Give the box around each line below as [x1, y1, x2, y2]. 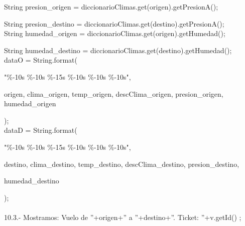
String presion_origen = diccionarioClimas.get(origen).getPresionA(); [4, 2, 218, 12]
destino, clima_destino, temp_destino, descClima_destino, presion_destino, [4, 158, 239, 169]
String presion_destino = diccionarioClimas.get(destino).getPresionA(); [4, 18, 224, 29]
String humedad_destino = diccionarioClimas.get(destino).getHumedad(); [4, 45, 232, 55]
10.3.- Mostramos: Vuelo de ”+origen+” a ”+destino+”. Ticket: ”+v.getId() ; [4, 211, 241, 222]
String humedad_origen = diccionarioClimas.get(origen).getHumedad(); [4, 28, 225, 39]
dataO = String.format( [4, 55, 77, 65]
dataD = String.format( [4, 125, 77, 135]
